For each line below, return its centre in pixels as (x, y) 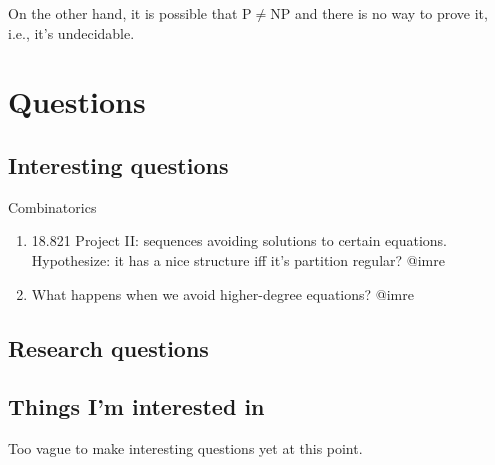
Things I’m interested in (136, 406)
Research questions (108, 347)
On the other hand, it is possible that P (130, 13)
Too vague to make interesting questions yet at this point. (185, 448)
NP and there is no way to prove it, (379, 13)
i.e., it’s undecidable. (71, 32)
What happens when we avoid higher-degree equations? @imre (222, 293)
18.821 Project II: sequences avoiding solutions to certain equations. (239, 240)
